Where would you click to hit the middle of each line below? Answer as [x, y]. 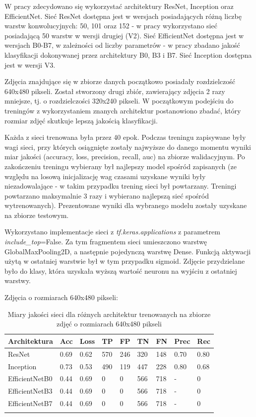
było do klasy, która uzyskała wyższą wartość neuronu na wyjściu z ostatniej [121, 270]
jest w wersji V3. [30, 64]
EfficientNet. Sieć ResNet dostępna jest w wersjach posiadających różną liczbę [123, 16]
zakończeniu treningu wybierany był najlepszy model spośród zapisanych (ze [121, 166]
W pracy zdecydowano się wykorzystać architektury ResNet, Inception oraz [119, 6]
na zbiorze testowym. [37, 215]
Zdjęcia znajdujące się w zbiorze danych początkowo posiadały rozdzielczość [120, 81]
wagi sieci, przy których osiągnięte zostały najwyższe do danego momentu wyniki [128, 147]
